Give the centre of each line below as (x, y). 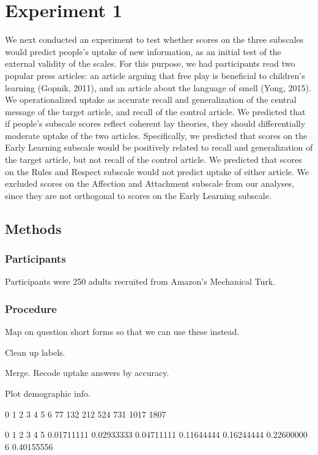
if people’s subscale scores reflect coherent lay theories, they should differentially (155, 123)
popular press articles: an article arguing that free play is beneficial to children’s (155, 75)
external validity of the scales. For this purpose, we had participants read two (150, 63)
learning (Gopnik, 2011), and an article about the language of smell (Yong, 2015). (158, 87)
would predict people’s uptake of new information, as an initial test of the (143, 51)
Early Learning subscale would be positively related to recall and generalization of (159, 147)
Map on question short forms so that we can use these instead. (122, 332)
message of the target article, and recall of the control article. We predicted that (155, 111)
